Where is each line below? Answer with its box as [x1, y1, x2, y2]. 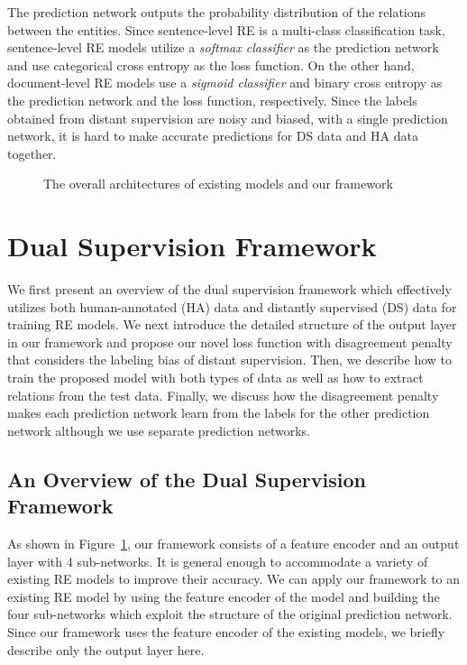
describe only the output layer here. [7, 640, 205, 659]
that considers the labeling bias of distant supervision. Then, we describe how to [7, 350, 452, 369]
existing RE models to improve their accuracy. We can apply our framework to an [7, 569, 461, 588]
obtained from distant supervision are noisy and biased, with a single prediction [7, 108, 448, 127]
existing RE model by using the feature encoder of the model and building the [7, 586, 440, 605]
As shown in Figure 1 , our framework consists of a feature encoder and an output [7, 534, 460, 552]
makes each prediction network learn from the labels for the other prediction [7, 403, 430, 422]
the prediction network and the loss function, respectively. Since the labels [7, 90, 417, 109]
